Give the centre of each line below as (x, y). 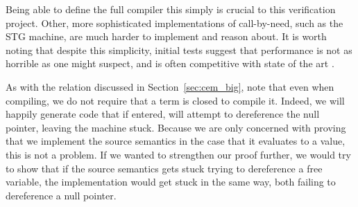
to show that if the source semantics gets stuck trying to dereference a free (164, 168)
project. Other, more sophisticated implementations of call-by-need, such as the (174, 22)
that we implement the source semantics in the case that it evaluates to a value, (176, 141)
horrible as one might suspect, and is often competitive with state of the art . (170, 63)
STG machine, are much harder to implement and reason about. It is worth (166, 36)
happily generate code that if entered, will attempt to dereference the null (163, 114)
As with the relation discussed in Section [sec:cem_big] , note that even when (170, 86)
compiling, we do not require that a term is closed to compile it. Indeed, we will (175, 100)
